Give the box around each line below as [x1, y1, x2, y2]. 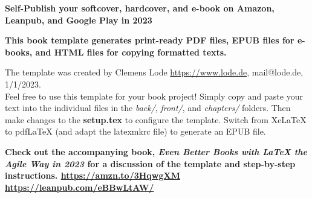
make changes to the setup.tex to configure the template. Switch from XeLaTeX [5, 113, 307, 126]
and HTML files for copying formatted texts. [35, 45, 227, 58]
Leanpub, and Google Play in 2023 [5, 13, 152, 26]
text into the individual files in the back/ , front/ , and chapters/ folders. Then [5, 101, 291, 114]
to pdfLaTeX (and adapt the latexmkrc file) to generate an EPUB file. [5, 125, 266, 138]
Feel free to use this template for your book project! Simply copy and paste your [5, 89, 303, 102]
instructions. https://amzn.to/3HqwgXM [5, 169, 181, 182]
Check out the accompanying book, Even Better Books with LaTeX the [5, 145, 307, 158]
